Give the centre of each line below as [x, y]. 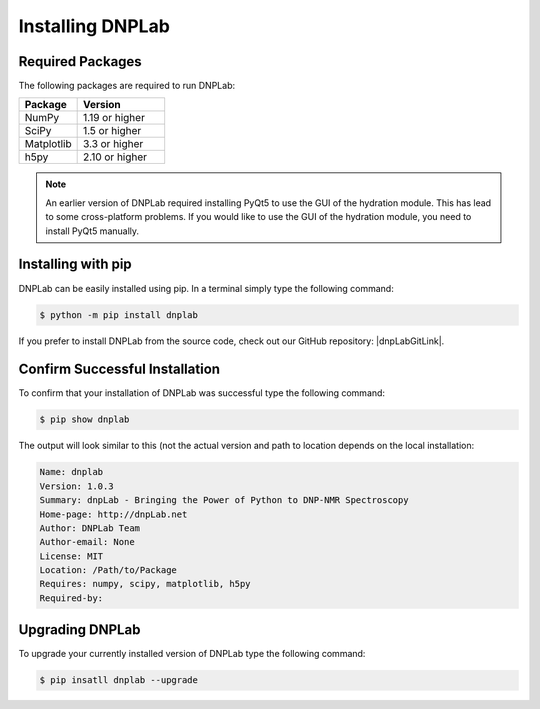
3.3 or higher [113, 144]
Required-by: [71, 598]
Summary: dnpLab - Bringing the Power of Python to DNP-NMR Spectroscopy [224, 500]
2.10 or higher [115, 157]
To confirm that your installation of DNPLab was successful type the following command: [201, 393]
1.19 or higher [113, 118]
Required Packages [80, 61]
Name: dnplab [71, 472]
